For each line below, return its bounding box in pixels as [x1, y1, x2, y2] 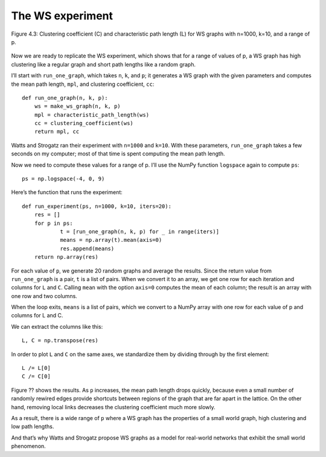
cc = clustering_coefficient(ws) [34, 120, 134, 127]
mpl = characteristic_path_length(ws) [34, 111, 150, 118]
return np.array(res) [34, 254, 99, 261]
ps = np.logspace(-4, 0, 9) [22, 175, 105, 183]
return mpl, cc [34, 128, 80, 135]
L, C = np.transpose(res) [22, 337, 99, 344]
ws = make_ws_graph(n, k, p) [34, 103, 121, 110]
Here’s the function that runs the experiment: [11, 189, 123, 196]
